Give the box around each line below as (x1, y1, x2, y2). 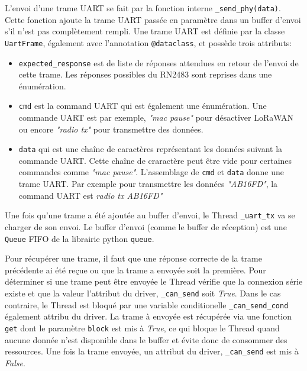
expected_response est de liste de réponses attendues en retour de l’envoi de (18, 56, 299, 69)
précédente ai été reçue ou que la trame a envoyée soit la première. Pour (5, 263, 266, 276)
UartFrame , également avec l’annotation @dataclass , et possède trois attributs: (5, 36, 292, 49)
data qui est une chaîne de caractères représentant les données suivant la (18, 143, 283, 155)
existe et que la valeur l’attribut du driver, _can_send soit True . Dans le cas (5, 286, 281, 299)
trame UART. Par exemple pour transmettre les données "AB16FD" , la (18, 178, 278, 190)
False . (5, 356, 25, 369)
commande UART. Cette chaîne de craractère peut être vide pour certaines (18, 154, 292, 166)
